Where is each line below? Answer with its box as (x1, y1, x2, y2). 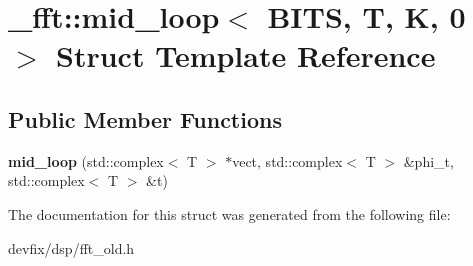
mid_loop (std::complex (8, 150, 164, 171)
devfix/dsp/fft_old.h (8, 237, 135, 258)
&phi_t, (403, 150, 454, 171)
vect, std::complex (232, 150, 343, 171)
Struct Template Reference (56, 35, 436, 76)
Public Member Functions (8, 103, 282, 134)
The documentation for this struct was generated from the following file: (8, 203, 451, 224)
